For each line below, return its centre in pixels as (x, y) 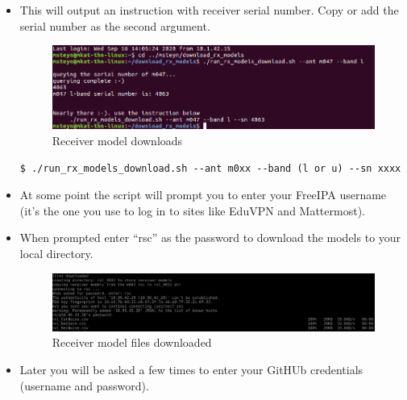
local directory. (56, 253)
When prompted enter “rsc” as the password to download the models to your (210, 237)
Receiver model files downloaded (132, 342)
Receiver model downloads (117, 140)
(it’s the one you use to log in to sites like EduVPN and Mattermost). (192, 210)
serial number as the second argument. (115, 25)
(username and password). (84, 385)
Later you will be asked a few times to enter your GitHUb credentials (191, 369)
